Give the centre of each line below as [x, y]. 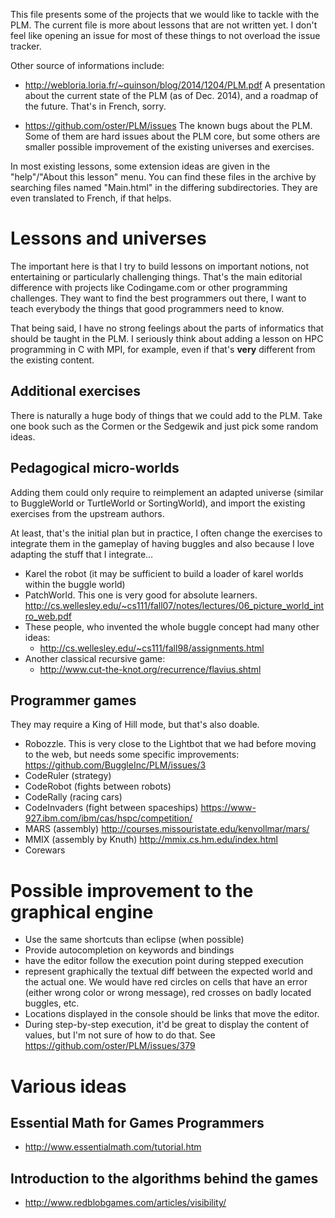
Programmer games [73, 700]
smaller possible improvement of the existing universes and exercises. [169, 147]
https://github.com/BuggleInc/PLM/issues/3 [115, 765]
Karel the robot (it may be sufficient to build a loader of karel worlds [164, 573]
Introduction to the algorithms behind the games [164, 1178]
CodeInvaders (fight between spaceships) [111, 808]
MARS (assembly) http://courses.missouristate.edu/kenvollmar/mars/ [167, 829]
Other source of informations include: [87, 65]
